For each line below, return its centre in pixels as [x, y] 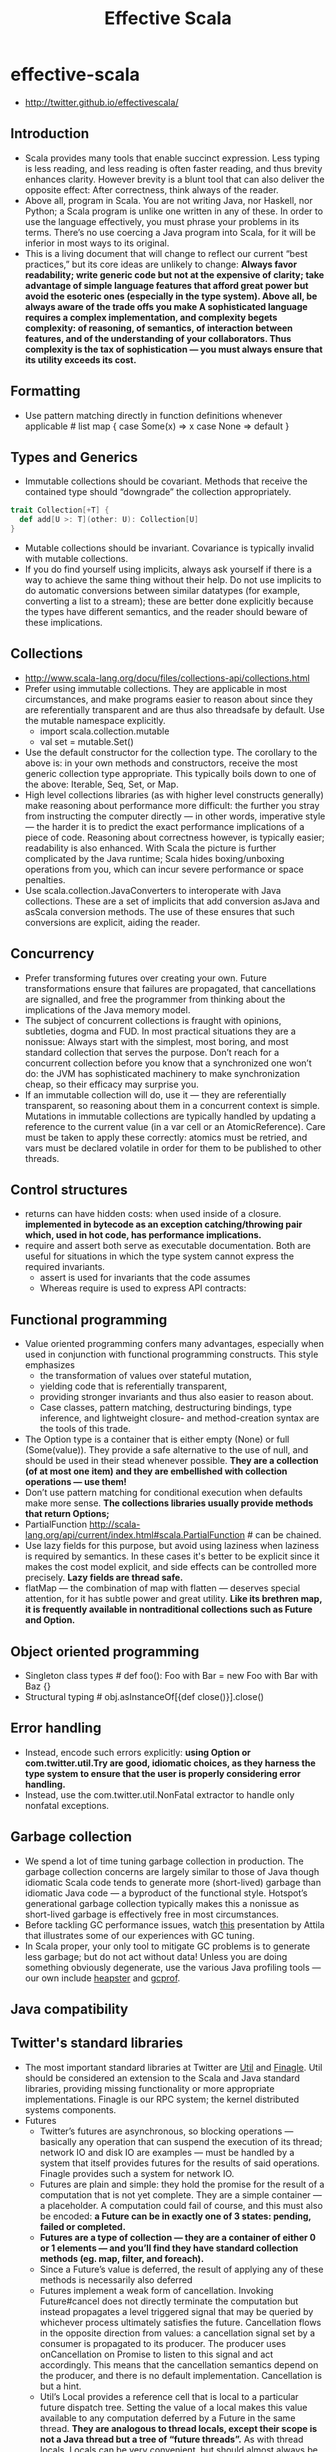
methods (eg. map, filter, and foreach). [122, 2258]
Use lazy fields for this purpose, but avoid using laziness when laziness [172, 1546]
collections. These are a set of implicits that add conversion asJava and [172, 901]
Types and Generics [74, 457]
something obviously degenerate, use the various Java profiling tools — [173, 1967]
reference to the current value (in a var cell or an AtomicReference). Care [175, 1126]
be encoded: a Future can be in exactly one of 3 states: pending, [175, 2216]
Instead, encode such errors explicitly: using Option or [138, 1752]
